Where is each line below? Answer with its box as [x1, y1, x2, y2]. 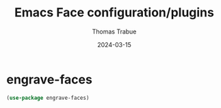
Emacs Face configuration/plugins [14, 5, 215, 21]
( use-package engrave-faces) [6, 94, 90, 101]
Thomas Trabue [92, 27, 137, 36]
